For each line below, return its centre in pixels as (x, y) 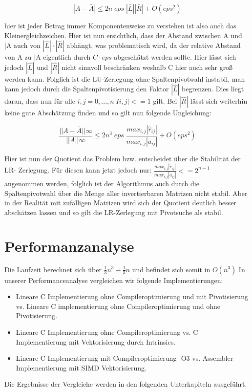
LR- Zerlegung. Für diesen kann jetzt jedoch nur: (78, 170)
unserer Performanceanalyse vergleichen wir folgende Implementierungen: (114, 280)
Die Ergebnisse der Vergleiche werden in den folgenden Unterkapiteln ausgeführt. (126, 384)
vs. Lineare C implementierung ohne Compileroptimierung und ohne (118, 306)
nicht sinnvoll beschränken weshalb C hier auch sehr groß (147, 67)
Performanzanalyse (69, 246)
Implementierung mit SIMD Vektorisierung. (81, 367)
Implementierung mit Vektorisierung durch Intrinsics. (96, 341)
